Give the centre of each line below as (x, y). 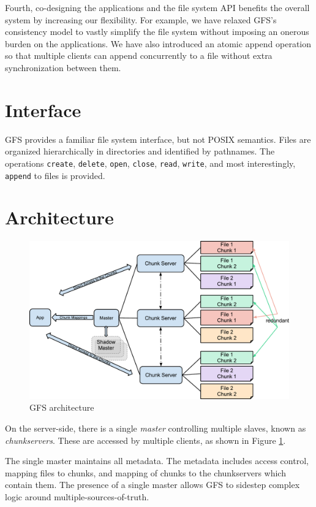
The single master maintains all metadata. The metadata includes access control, (157, 461)
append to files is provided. (55, 175)
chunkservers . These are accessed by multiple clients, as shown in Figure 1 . (145, 440)
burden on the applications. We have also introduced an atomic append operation (158, 43)
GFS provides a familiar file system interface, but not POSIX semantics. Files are (158, 139)
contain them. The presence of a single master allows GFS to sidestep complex (152, 485)
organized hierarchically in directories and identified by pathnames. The (140, 151)
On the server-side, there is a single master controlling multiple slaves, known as (156, 428)
